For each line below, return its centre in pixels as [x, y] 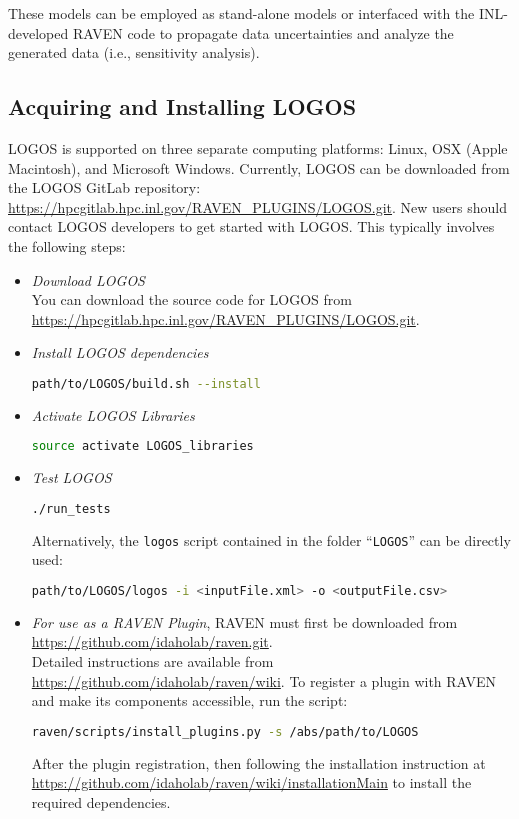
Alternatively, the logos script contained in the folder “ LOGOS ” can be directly [271, 539]
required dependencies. [101, 801]
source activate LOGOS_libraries [142, 446]
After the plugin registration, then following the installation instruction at [258, 762]
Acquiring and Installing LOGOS [182, 106]
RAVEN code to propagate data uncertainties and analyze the [263, 32]
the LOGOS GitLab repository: [104, 187]
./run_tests [71, 508]
